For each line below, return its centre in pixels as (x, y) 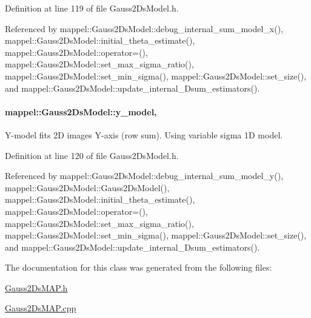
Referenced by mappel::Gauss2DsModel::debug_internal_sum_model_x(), (144, 28)
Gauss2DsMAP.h (36, 287)
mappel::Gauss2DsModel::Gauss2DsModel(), (87, 187)
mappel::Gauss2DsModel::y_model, (81, 111)
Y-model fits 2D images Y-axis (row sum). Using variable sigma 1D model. (144, 134)
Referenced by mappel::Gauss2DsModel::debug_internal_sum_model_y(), (144, 176)
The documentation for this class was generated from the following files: (139, 267)
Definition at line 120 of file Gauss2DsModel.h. (92, 155)
